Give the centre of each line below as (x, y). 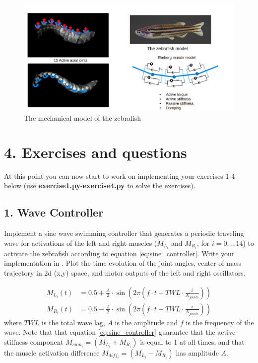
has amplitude (197, 352)
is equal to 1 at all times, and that (192, 341)
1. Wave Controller (54, 212)
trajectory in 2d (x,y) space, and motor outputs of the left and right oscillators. (125, 272)
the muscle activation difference (52, 352)
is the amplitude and (146, 322)
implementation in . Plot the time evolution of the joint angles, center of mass (123, 263)
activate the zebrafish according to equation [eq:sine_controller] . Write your (119, 253)
